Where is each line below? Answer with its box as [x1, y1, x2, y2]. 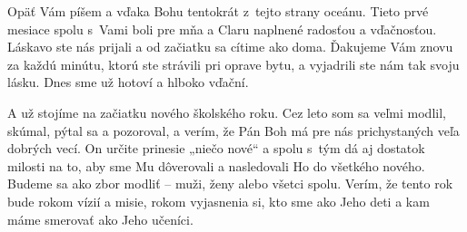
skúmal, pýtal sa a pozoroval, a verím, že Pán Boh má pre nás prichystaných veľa [7, 121, 460, 140]
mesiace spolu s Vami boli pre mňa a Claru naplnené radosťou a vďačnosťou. [7, 19, 437, 38]
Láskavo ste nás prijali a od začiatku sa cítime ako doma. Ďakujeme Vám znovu [7, 37, 453, 56]
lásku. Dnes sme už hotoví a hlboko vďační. [7, 72, 249, 92]
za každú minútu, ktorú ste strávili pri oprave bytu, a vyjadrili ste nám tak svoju [7, 54, 460, 73]
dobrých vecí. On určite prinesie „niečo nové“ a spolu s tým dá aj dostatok [7, 139, 425, 158]
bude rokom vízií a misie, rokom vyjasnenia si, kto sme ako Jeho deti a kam [7, 191, 430, 210]
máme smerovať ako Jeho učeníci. [7, 209, 194, 228]
